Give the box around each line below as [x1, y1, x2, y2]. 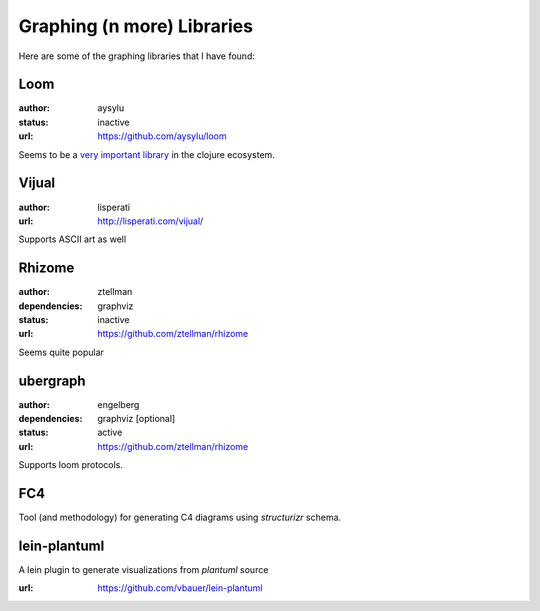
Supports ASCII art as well [18, 233, 127, 245]
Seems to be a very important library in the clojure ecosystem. [18, 148, 275, 160]
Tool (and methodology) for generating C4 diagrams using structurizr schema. [18, 511, 342, 524]
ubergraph [18, 372, 86, 389]
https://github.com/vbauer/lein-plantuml [97, 582, 263, 594]
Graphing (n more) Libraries [18, 15, 254, 37]
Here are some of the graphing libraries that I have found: [18, 50, 255, 62]
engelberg [97, 398, 140, 410]
